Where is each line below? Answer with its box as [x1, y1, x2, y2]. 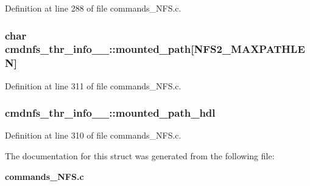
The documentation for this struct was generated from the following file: [5, 150, 275, 162]
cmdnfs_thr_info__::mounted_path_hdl [5, 105, 216, 120]
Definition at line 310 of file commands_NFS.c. [5, 129, 181, 142]
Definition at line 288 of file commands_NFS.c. [5, 2, 181, 14]
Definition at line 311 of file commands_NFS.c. [5, 79, 181, 92]
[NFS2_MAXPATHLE [191, 41, 305, 57]
